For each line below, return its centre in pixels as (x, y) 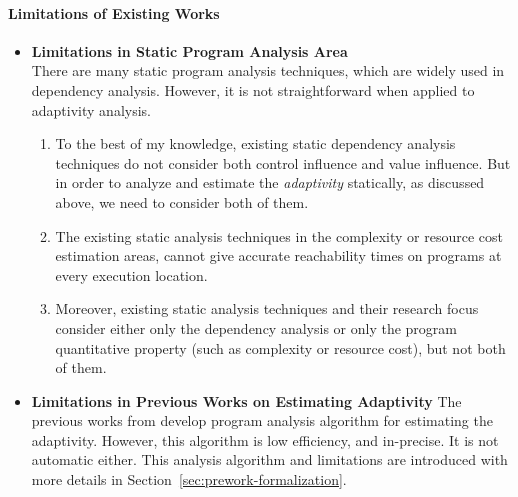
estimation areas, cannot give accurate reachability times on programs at (278, 255)
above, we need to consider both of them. (182, 201)
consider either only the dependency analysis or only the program (256, 327)
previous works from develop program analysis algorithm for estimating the (262, 420)
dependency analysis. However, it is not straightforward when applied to (253, 89)
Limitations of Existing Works (114, 12)
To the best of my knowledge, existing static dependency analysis (255, 143)
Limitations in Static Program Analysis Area (189, 50)
